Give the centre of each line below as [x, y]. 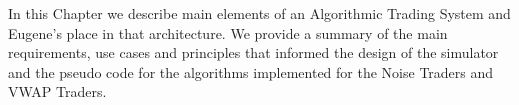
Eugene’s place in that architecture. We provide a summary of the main [228, 32]
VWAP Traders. [57, 91]
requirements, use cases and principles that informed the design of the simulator [253, 52]
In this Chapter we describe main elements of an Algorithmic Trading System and [259, 13]
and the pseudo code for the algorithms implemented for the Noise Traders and [251, 71]
